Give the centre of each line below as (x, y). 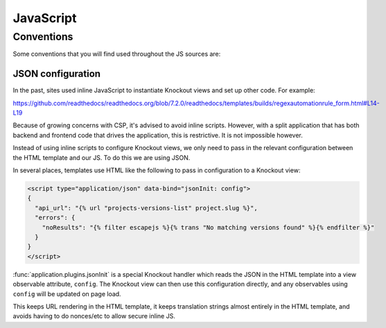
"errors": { (55, 218)
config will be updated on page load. (67, 293)
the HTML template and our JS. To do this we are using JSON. (102, 157)
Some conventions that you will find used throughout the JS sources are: (117, 54)
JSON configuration (56, 74)
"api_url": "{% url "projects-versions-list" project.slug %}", (146, 208)
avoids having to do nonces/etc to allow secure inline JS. (94, 316)
